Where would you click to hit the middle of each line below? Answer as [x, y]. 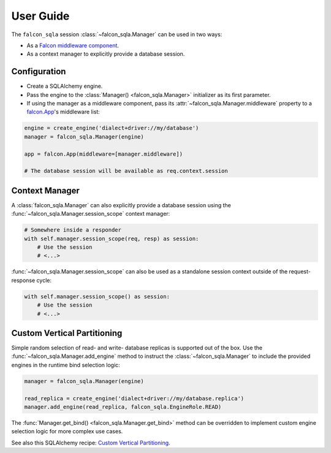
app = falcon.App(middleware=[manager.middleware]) [104, 154]
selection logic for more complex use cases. [67, 432]
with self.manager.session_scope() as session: [97, 296]
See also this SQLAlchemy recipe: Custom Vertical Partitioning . [91, 443]
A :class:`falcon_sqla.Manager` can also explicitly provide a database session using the [121, 205]
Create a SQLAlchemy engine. [65, 86]
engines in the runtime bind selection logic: [66, 365]
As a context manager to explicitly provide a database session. [106, 54]
